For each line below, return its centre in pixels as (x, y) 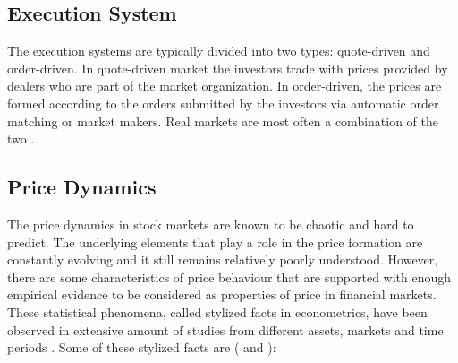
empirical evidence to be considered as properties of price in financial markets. (222, 294)
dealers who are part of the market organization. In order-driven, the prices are (225, 86)
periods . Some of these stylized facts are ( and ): (142, 347)
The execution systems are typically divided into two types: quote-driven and (219, 51)
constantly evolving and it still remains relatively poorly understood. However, (223, 259)
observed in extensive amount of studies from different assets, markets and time (225, 329)
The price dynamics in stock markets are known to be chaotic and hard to (211, 224)
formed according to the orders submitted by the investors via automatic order (223, 103)
